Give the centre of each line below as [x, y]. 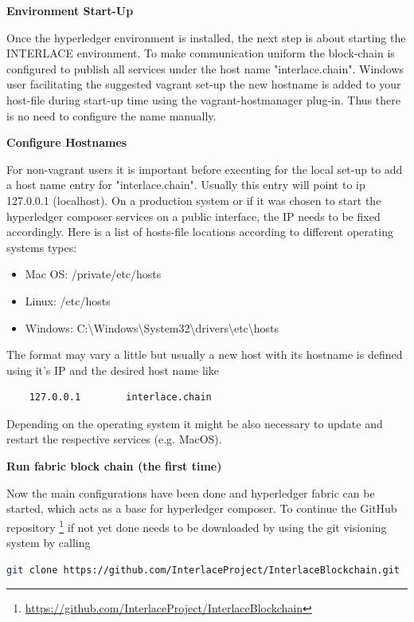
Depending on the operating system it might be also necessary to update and [195, 423]
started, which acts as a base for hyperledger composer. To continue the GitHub [202, 508]
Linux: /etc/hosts [68, 300]
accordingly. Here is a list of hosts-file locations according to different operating [200, 232]
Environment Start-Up [70, 10]
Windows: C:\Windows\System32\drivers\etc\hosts [152, 327]
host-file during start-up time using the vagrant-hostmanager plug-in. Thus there [203, 99]
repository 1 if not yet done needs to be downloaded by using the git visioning [197, 526]
